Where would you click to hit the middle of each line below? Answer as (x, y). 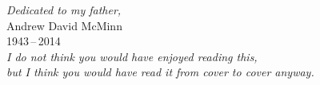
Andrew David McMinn (64, 25)
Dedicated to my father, (64, 10)
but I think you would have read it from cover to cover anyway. (160, 72)
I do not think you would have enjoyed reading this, (132, 56)
